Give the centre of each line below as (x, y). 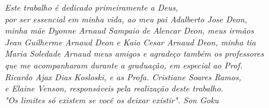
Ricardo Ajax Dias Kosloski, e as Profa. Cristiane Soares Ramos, (123, 76)
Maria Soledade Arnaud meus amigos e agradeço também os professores (134, 53)
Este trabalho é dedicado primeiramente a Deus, (92, 7)
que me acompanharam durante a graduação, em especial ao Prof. (124, 65)
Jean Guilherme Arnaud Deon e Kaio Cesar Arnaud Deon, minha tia (130, 42)
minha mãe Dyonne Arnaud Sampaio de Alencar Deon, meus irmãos (129, 30)
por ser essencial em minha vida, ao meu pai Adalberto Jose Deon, (126, 19)
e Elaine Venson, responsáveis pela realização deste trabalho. (114, 88)
